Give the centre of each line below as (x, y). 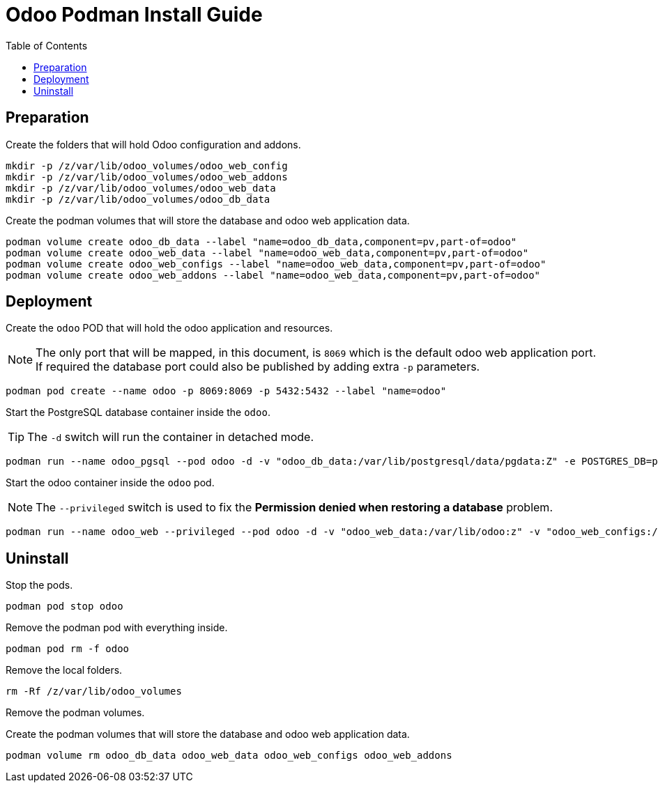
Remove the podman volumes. (75, 713)
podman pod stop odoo (64, 607)
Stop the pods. (39, 585)
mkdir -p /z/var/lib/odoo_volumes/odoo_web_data (141, 188)
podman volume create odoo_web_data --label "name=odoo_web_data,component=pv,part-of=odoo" (267, 253)
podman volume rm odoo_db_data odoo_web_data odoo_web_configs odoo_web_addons (229, 756)
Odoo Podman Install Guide (134, 15)
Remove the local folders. (64, 670)
